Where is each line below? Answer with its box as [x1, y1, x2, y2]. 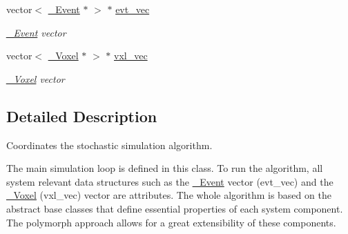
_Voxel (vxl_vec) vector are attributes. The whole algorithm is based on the [6, 188, 331, 202]
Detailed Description [6, 105, 157, 126]
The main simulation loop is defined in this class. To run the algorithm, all [6, 161, 323, 175]
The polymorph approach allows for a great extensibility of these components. [6, 215, 336, 229]
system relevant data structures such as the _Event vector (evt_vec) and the [6, 174, 333, 188]
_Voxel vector [6, 71, 65, 86]
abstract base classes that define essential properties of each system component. [6, 201, 343, 215]
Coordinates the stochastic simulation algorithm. [6, 137, 213, 152]
